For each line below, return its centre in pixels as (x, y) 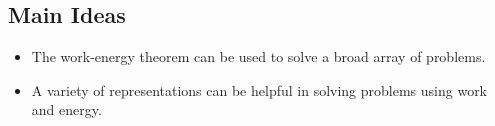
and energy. (66, 109)
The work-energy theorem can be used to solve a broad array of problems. (258, 56)
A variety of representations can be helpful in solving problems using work (259, 89)
